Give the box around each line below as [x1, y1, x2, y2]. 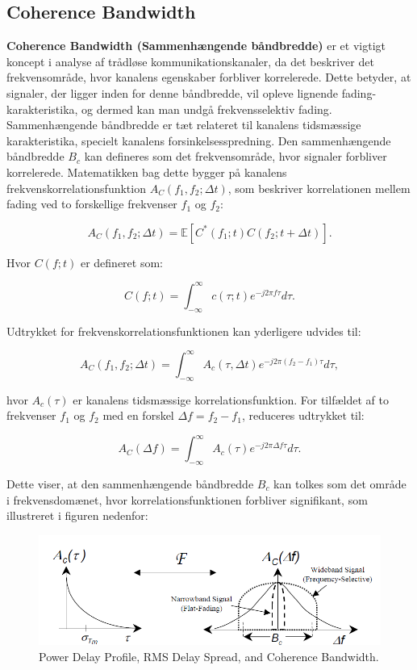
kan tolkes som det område [273, 475, 407, 492]
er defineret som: [80, 253, 164, 270]
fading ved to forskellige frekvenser [6, 195, 177, 212]
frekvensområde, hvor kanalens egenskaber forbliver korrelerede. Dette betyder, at [6, 69, 411, 86]
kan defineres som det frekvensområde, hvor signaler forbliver [84, 148, 387, 165]
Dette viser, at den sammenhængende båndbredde [6, 475, 254, 492]
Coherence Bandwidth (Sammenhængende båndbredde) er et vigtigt [6, 37, 386, 54]
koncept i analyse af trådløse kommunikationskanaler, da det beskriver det [6, 52, 374, 69]
